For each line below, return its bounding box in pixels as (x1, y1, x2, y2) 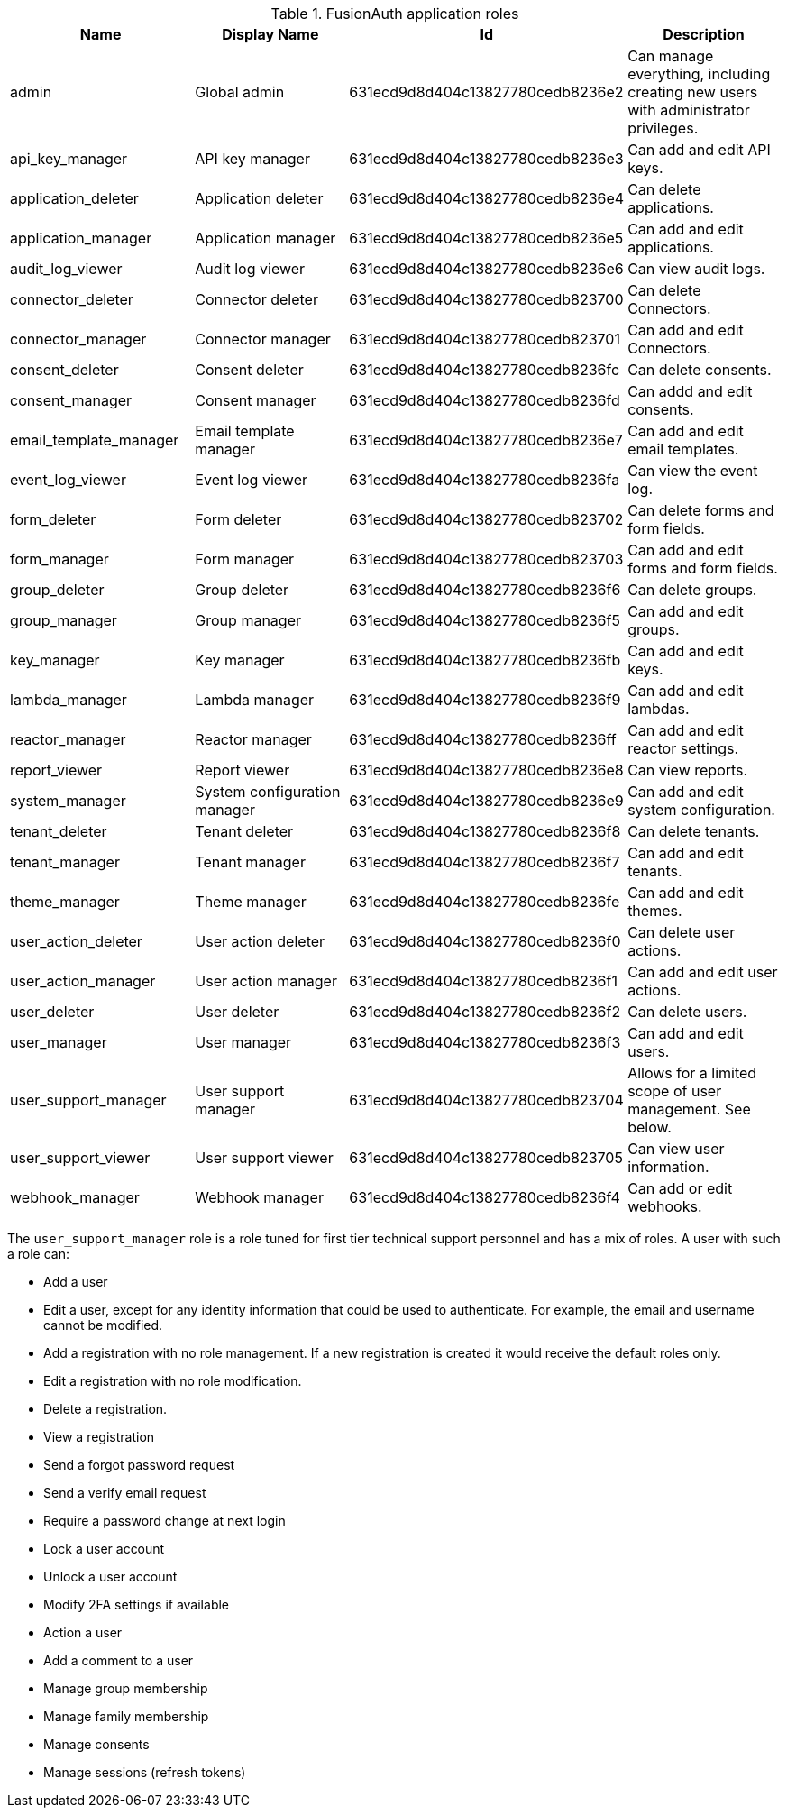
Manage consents (43, 1737, 150, 1752)
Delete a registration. (43, 1401, 168, 1416)
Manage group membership (43, 1681, 208, 1696)
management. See (627, 1100, 751, 1118)
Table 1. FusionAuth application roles (270, 5, 519, 23)
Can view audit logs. (627, 260, 765, 278)
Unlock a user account (43, 1569, 178, 1584)
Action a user (43, 1625, 123, 1640)
